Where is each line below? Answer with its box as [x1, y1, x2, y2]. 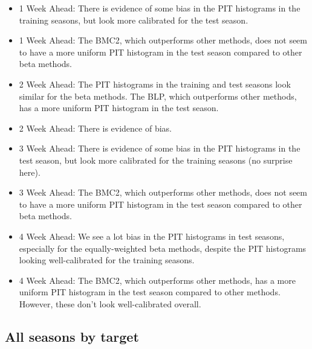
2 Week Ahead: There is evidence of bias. [19, 121, 172, 134]
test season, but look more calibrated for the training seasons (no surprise [19, 153, 293, 166]
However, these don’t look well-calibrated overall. [19, 297, 201, 310]
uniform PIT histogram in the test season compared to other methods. [19, 286, 281, 298]
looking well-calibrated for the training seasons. [19, 254, 195, 266]
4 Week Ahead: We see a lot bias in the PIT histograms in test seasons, [19, 229, 285, 242]
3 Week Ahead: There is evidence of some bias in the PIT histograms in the [19, 142, 301, 155]
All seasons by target [5, 327, 139, 345]
